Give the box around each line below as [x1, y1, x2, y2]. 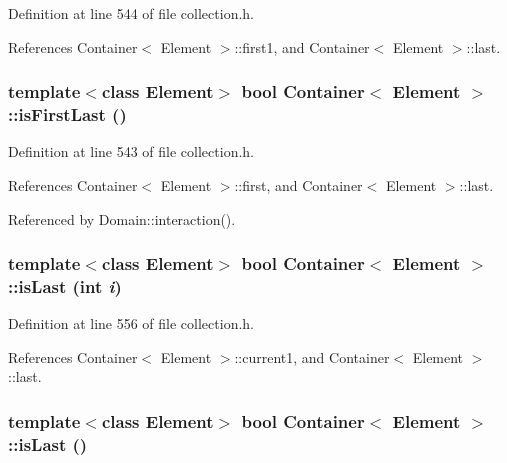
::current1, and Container [234, 346, 390, 367]
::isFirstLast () [8, 102, 127, 127]
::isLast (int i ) [8, 273, 122, 298]
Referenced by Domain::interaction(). [8, 208, 236, 229]
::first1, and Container [234, 36, 370, 57]
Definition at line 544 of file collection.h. [8, 3, 254, 23]
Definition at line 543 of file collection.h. [8, 141, 254, 162]
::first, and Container [234, 174, 363, 195]
